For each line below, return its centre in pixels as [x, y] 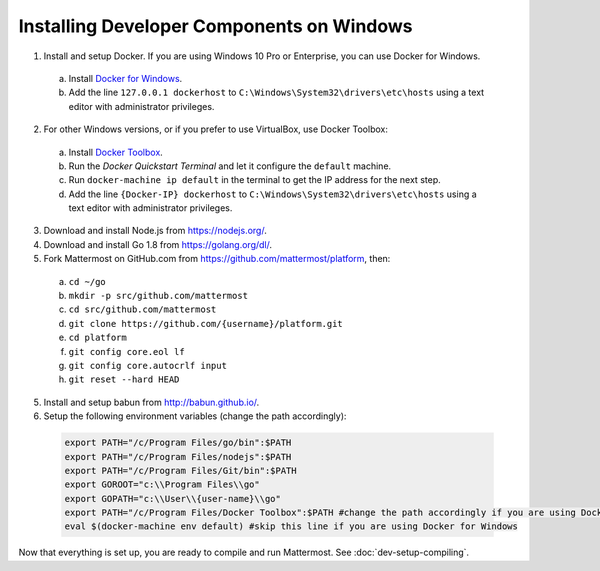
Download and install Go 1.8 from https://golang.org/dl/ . [158, 244]
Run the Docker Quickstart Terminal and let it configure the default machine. [230, 166]
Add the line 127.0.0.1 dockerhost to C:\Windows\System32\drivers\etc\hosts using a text [276, 92]
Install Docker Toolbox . [116, 152]
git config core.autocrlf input [147, 365]
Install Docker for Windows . [125, 78]
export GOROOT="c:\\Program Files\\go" [162, 484]
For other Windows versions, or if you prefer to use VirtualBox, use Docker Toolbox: [216, 129]
